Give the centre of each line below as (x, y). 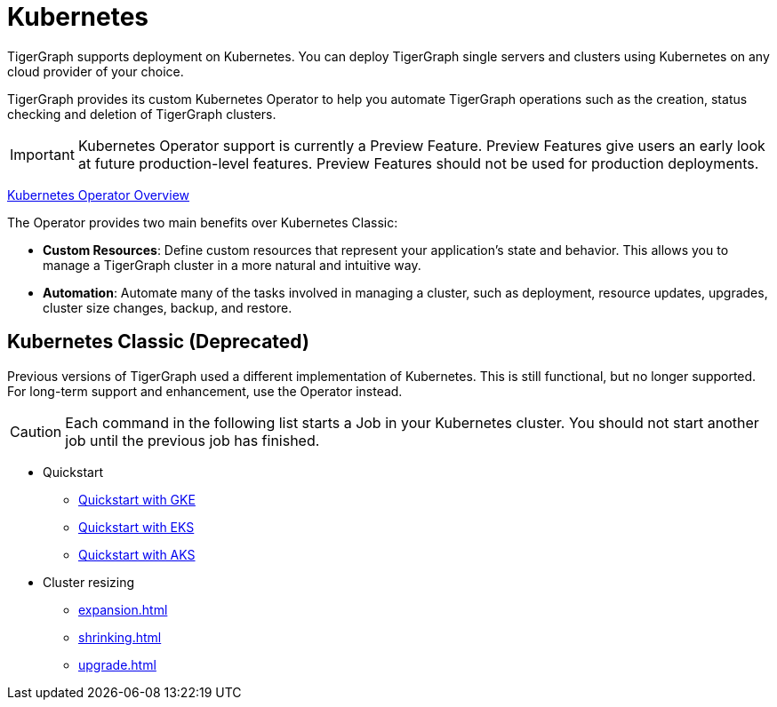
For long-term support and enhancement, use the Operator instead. (205, 391)
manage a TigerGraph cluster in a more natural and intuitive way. (232, 265)
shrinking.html (120, 637)
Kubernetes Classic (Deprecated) (158, 342)
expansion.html (123, 609)
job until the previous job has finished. (192, 440)
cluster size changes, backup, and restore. (168, 307)
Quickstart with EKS (136, 527)
